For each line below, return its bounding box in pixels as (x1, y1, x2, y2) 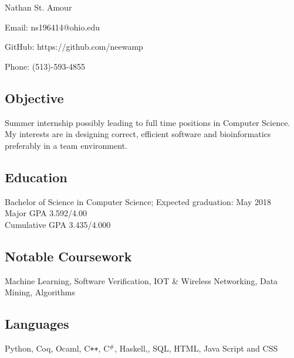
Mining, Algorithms (5, 286, 75, 298)
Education (5, 168, 67, 186)
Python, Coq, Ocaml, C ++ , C (5, 342, 110, 354)
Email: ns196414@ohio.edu (5, 21, 100, 33)
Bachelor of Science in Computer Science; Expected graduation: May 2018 (5, 195, 271, 207)
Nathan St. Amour (5, 1, 72, 13)
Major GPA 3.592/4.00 (5, 207, 87, 219)
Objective (5, 88, 64, 107)
